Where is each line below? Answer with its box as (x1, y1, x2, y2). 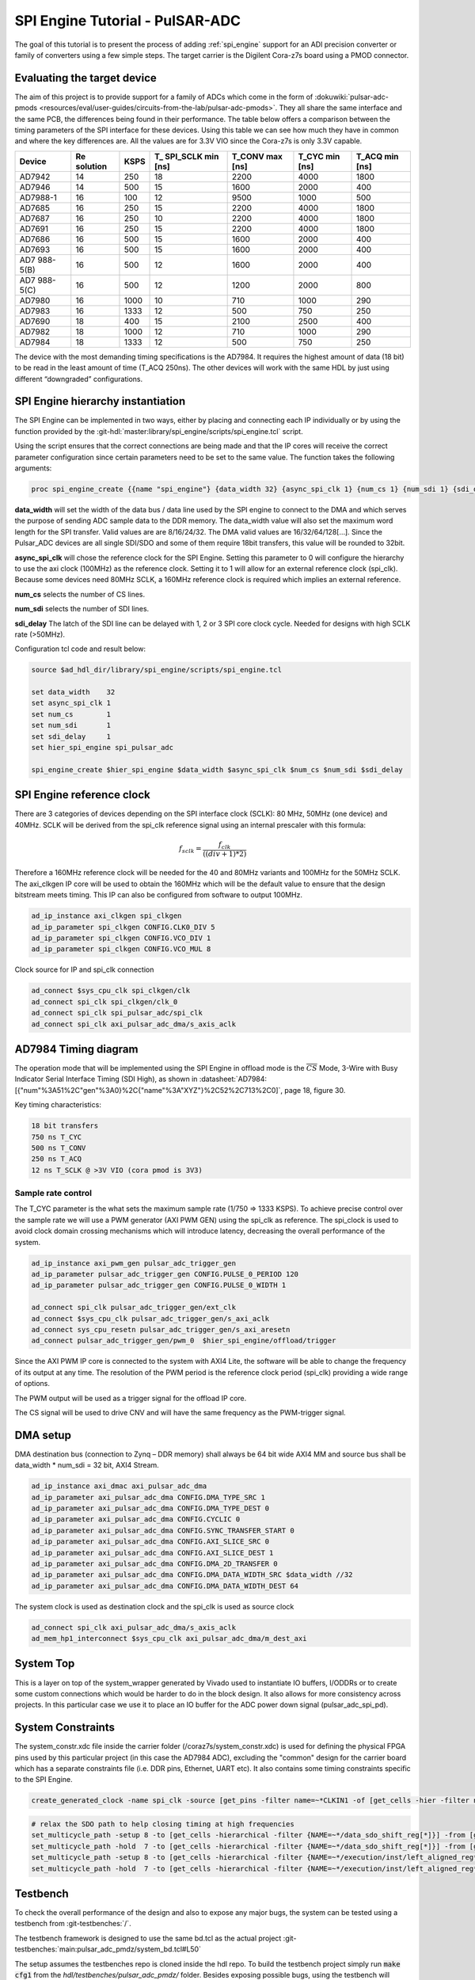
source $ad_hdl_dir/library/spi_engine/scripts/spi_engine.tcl (31, 665, 283, 675)
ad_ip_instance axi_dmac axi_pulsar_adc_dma (31, 1482, 207, 1491)
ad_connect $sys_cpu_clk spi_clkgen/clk (31, 986, 190, 996)
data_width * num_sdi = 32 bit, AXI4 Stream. (14, 1460, 160, 1470)
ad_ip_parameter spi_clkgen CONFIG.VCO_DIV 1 (31, 933, 211, 942)
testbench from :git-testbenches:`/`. (14, 1919, 131, 1929)
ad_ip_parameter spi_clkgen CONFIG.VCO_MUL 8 (31, 945, 211, 954)
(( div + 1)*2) (203, 849, 247, 859)
